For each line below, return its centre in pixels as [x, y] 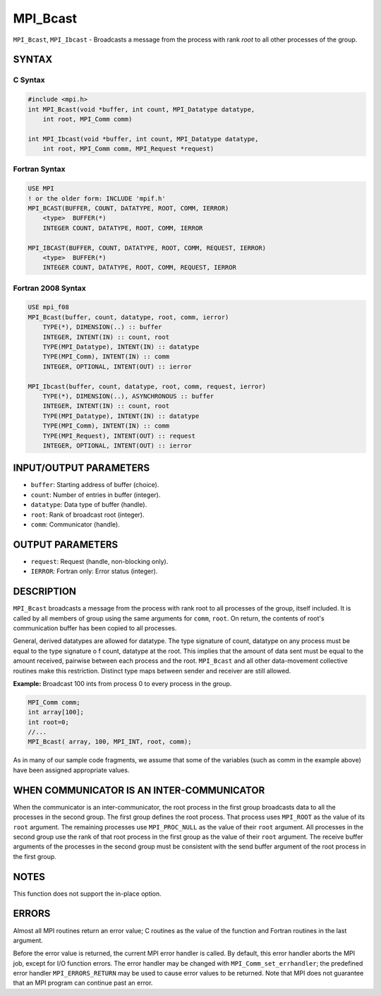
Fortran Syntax [39, 169]
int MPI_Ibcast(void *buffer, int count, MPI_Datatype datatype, [143, 139]
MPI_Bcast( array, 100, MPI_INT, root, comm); [110, 742]
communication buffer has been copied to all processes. [95, 628]
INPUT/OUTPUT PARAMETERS [81, 468]
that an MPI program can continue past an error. [83, 983]
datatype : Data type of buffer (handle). [89, 505]
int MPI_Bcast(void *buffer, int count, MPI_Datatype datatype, [141, 109]
